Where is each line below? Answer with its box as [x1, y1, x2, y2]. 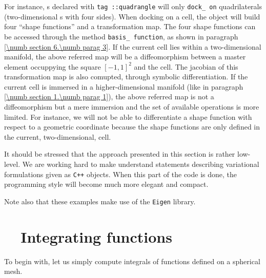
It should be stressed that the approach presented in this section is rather [4, 148, 235, 159]
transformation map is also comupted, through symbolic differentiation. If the [4, 71, 248, 82]
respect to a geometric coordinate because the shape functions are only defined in [4, 121, 260, 132]
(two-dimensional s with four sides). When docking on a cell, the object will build [4, 11, 260, 22]
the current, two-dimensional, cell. [4, 131, 111, 142]
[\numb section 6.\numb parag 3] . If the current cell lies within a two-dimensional [4, 41, 261, 52]
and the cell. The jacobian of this [134, 61, 238, 72]
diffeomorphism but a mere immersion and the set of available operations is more [4, 101, 259, 112]
